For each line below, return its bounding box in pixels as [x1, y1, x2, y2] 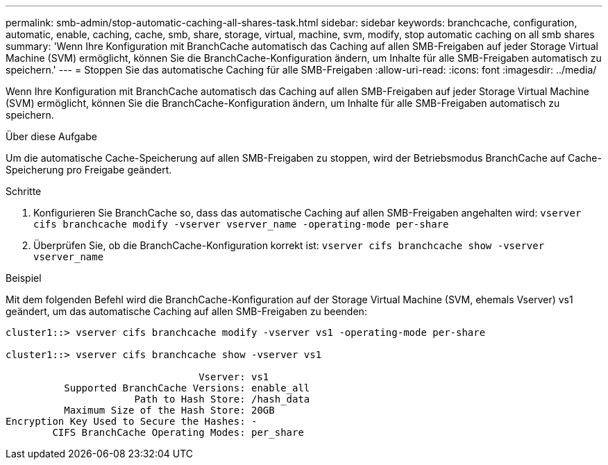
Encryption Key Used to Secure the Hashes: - [6, 416, 257, 427]
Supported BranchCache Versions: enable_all [64, 382, 310, 394]
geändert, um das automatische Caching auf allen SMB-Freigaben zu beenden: [6, 305, 367, 317]
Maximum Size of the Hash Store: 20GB [64, 405, 275, 416]
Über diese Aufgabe [6, 130, 97, 142]
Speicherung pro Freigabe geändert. [6, 164, 172, 176]
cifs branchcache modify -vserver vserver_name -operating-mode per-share [33, 219, 449, 230]
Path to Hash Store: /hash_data [134, 394, 310, 405]
